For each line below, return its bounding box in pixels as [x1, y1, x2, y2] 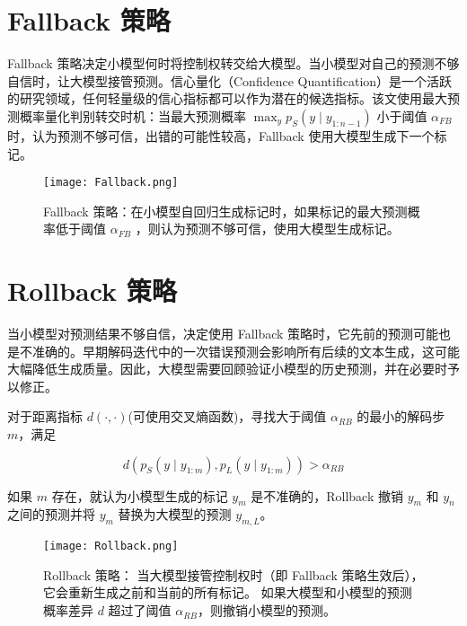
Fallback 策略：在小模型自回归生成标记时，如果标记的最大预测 [43, 201, 408, 220]
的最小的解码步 [357, 407, 445, 426]
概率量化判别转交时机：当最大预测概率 [19, 106, 246, 125]
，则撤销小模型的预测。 [197, 601, 336, 620]
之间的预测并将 [7, 505, 95, 524]
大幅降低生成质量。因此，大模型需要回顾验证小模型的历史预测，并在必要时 [7, 359, 447, 378]
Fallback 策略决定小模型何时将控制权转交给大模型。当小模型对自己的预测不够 [7, 54, 460, 73]
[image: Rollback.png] [43, 540, 179, 553]
